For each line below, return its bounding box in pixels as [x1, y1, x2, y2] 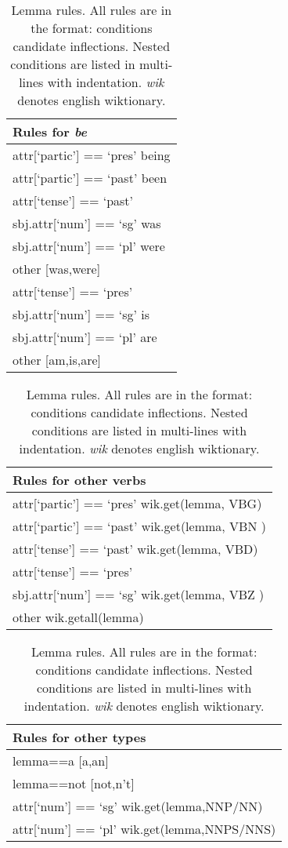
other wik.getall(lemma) [13, 608, 144, 626]
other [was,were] [13, 260, 101, 278]
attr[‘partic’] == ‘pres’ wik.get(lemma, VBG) [13, 494, 262, 512]
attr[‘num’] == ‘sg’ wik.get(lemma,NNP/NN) [13, 797, 263, 815]
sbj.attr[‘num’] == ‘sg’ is [13, 305, 150, 323]
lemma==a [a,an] [13, 752, 109, 770]
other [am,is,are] [13, 351, 102, 369]
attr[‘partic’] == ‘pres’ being [13, 146, 171, 164]
